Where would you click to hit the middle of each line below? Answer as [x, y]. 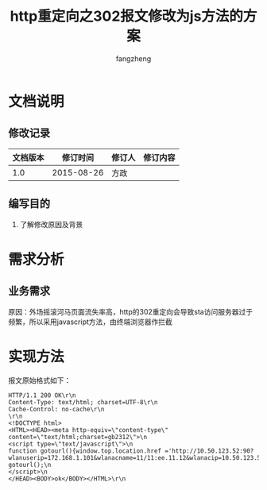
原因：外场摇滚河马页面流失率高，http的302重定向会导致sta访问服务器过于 [130, 311]
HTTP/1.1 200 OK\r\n [43, 395]
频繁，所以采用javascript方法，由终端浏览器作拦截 [91, 322]
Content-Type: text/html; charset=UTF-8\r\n [83, 402]
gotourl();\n [30, 465]
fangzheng [133, 58]
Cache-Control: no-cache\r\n [56, 409]
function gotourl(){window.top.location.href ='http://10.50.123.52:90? [131, 451]
